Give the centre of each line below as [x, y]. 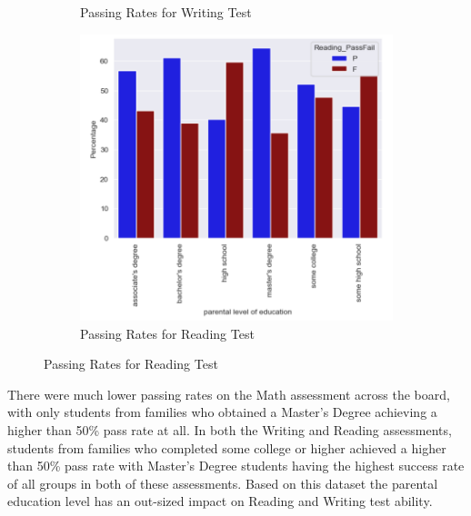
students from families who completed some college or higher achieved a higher [227, 447]
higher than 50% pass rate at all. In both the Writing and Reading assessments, [230, 429]
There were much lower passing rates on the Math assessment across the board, [229, 394]
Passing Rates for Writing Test [166, 12]
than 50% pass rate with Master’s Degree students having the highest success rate [236, 466]
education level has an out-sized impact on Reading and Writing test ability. [220, 501]
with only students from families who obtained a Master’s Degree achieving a [222, 412]
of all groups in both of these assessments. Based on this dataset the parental [223, 483]
